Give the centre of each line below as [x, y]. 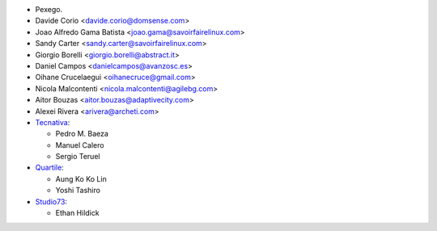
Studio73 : [51, 201]
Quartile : [49, 168]
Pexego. [49, 9]
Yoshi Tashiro [78, 191]
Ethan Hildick [78, 213]
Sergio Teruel [78, 157]
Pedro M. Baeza [82, 134]
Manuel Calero [80, 145]
